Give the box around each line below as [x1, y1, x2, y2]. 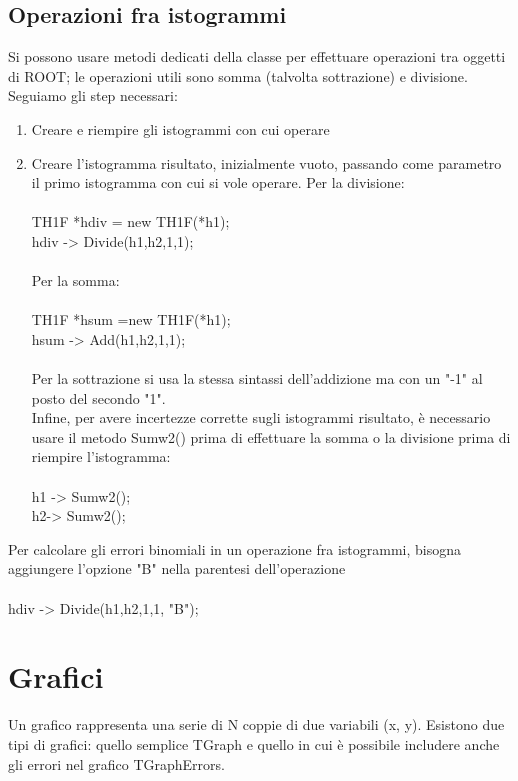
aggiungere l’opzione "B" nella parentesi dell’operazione [8, 558, 346, 579]
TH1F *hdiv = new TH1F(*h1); [31, 211, 230, 232]
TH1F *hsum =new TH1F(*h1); [31, 309, 231, 330]
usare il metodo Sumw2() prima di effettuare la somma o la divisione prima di [31, 426, 511, 447]
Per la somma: [31, 270, 120, 291]
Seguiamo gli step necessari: [8, 85, 178, 106]
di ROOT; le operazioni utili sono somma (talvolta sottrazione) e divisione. [8, 65, 468, 86]
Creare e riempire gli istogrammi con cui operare [31, 118, 330, 139]
